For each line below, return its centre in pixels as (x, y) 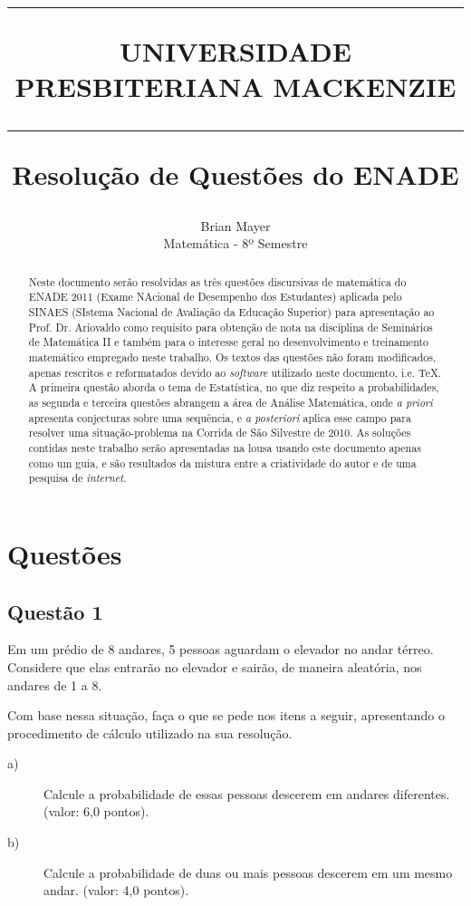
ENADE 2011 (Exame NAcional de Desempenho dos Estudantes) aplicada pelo (215, 297)
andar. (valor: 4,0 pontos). (116, 890)
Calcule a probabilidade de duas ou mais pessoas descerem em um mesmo (248, 872)
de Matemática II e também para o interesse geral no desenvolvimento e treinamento (228, 342)
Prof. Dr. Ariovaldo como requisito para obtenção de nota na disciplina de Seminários (231, 327)
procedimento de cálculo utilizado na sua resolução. (150, 733)
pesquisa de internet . (77, 478)
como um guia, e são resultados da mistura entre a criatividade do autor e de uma (222, 463)
